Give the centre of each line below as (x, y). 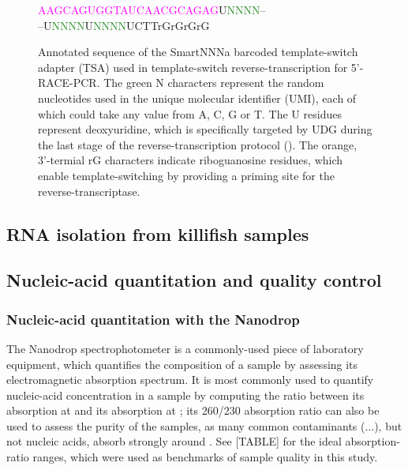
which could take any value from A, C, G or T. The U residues (190, 113)
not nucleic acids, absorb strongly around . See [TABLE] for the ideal (174, 441)
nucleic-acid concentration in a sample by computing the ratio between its (185, 395)
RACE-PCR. (69, 83)
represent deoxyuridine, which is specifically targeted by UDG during (205, 129)
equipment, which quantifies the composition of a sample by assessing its (182, 364)
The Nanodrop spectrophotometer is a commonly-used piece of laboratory (185, 348)
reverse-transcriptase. (89, 191)
